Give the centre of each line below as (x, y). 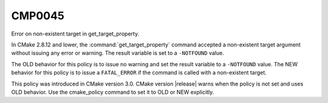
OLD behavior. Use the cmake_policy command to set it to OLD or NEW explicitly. (113, 92)
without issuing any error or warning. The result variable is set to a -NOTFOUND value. (118, 53)
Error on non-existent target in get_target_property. (75, 34)
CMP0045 (38, 16)
